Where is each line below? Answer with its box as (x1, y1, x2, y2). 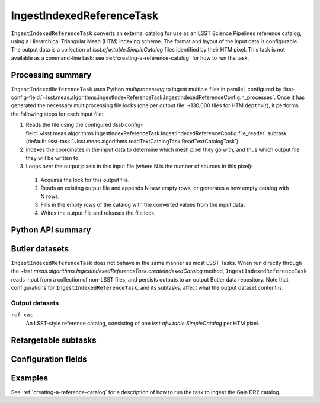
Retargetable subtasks (11, 335, 97, 345)
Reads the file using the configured (25, 121, 112, 129)
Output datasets (11, 299, 59, 307)
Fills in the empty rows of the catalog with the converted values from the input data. (40, 201, 245, 208)
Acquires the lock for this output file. (40, 176, 130, 183)
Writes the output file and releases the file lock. (40, 209, 156, 216)
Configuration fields (11, 354, 87, 364)
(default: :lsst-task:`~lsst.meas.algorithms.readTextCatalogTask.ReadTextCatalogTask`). (25, 137, 240, 145)
